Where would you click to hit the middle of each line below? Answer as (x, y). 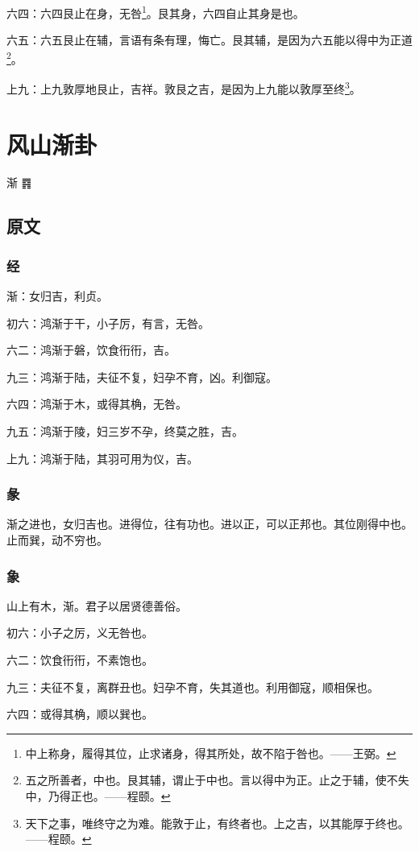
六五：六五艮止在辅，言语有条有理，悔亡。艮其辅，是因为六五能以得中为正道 (209, 40)
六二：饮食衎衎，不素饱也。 (80, 660)
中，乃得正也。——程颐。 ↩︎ (98, 796)
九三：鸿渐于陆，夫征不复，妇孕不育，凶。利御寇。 (142, 376)
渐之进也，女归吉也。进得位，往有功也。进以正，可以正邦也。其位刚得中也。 (209, 524)
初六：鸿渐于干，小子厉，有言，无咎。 (108, 323)
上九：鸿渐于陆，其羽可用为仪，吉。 (102, 458)
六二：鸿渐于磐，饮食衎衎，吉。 (91, 350)
